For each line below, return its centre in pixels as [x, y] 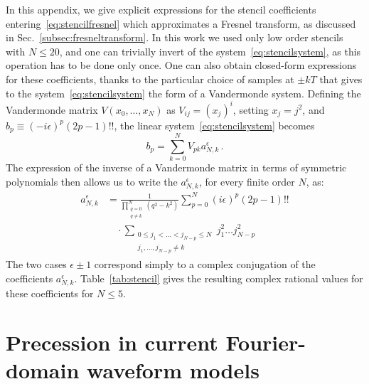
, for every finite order [247, 181]
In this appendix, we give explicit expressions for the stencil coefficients [161, 9]
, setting [251, 109]
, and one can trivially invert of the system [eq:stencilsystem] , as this [210, 51]
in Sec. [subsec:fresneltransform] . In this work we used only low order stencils [175, 37]
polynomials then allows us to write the [92, 181]
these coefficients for [50, 293]
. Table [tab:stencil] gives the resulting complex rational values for [219, 278]
